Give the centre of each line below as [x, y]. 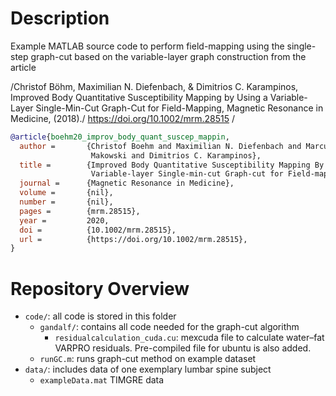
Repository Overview [100, 288]
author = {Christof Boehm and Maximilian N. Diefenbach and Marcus [176, 146]
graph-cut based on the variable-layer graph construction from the [168, 56]
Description [60, 18]
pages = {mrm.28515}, [80, 211]
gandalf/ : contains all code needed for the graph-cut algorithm [169, 327]
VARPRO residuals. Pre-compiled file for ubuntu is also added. [183, 348]
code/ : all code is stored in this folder [100, 316]
